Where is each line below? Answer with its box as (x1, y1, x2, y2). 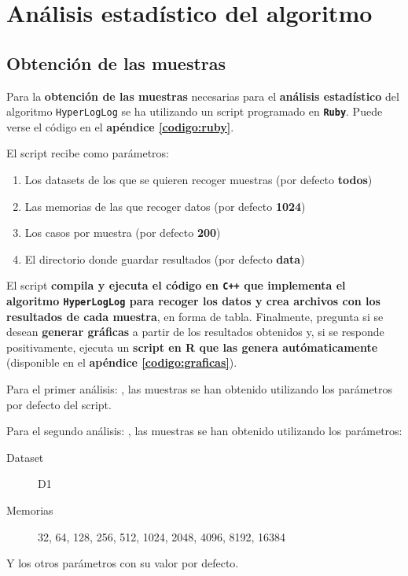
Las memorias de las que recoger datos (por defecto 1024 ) (24, 198, 306, 214)
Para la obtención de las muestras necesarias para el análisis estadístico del (6, 87, 399, 104)
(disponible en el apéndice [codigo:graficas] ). (6, 354, 237, 371)
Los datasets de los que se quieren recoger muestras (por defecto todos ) (24, 172, 373, 188)
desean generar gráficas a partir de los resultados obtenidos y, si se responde (6, 323, 384, 340)
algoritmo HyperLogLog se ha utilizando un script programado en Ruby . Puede (6, 103, 383, 120)
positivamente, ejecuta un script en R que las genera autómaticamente (6, 338, 378, 355)
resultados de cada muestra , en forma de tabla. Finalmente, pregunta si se (6, 308, 384, 324)
